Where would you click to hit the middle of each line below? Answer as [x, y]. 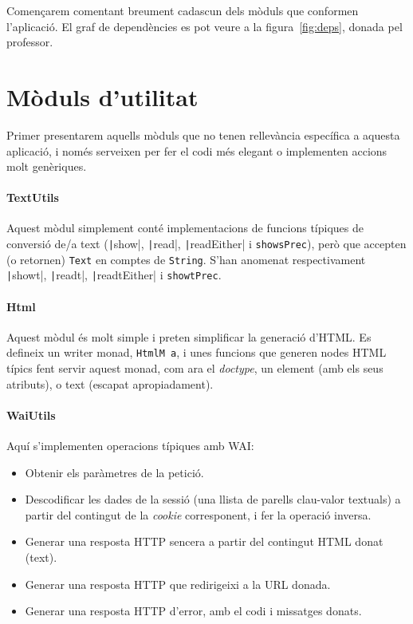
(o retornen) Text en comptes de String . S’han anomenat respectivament [186, 259]
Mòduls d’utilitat [102, 96]
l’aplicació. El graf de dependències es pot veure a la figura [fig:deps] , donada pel [205, 26]
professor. [30, 42]
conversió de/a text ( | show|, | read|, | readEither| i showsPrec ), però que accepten [206, 244]
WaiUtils [31, 415]
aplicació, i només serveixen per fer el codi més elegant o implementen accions [197, 150]
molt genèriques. [47, 166]
